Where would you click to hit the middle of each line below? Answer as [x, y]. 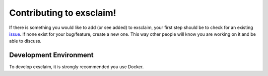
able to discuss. [25, 41]
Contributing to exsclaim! [63, 13]
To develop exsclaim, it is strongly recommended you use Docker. [76, 67]
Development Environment [51, 55]
